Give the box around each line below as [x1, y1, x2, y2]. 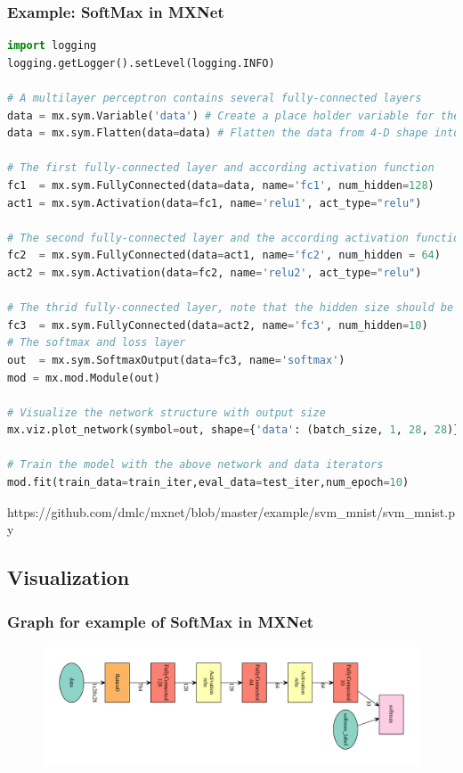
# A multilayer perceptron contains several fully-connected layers [7, 92, 422, 104]
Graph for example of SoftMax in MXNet [7, 610, 314, 632]
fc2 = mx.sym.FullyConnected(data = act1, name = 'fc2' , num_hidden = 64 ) [7, 249, 441, 262]
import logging [7, 39, 97, 53]
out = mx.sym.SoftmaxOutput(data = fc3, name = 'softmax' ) [7, 353, 345, 366]
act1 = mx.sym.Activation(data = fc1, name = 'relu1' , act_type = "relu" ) [7, 196, 422, 210]
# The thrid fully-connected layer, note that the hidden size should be [7, 301, 454, 315]
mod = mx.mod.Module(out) [7, 371, 160, 384]
